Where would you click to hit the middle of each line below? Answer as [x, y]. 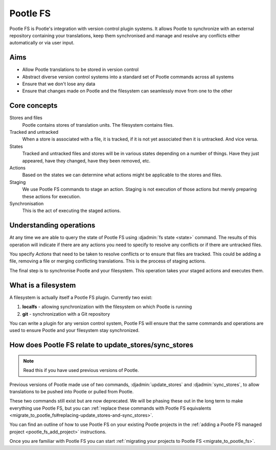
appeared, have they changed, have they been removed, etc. [86, 160]
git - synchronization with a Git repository [66, 314]
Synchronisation [27, 204]
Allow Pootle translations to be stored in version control [80, 69]
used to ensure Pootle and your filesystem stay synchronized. [75, 330]
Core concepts [33, 105]
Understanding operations [52, 226]
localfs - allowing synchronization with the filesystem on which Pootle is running [107, 307]
